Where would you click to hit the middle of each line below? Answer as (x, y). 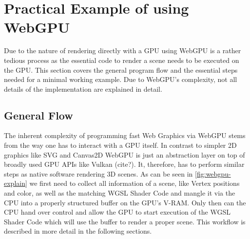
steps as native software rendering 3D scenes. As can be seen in (98, 173)
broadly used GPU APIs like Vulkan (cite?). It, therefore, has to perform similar (124, 164)
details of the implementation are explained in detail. (83, 89)
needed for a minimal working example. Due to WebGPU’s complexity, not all (121, 79)
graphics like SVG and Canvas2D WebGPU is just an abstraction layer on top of (125, 154)
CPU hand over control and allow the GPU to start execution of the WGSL (117, 212)
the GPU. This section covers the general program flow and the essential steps (121, 70)
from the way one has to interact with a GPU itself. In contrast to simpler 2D (120, 145)
